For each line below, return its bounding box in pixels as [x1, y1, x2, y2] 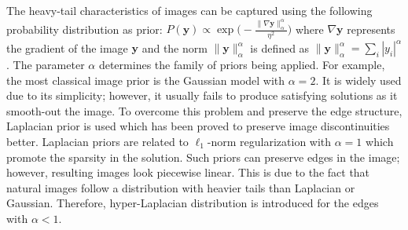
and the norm [142, 39, 208, 56]
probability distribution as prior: [6, 20, 163, 37]
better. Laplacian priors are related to [6, 133, 189, 150]
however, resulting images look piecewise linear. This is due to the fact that [6, 164, 370, 181]
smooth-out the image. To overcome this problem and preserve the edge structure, [6, 102, 402, 119]
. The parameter [6, 57, 85, 73]
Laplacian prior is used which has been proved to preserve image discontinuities [6, 118, 390, 134]
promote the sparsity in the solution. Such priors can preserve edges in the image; [6, 148, 400, 165]
